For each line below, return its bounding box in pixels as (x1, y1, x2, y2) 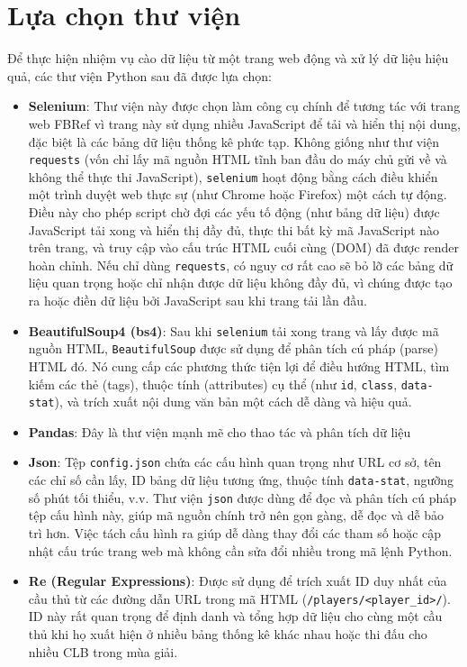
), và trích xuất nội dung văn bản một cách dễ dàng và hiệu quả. (54, 392, 412, 411)
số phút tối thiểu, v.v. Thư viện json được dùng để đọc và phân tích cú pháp (28, 488, 457, 507)
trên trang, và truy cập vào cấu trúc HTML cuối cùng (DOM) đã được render (28, 238, 459, 257)
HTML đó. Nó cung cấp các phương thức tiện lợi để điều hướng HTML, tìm (28, 356, 450, 375)
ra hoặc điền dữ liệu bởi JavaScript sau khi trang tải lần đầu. (28, 291, 367, 310)
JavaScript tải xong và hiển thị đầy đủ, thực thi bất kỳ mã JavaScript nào (28, 220, 440, 239)
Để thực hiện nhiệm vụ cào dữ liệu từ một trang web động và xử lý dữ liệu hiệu (7, 49, 449, 68)
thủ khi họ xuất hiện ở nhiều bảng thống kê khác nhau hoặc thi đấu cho (28, 625, 427, 644)
